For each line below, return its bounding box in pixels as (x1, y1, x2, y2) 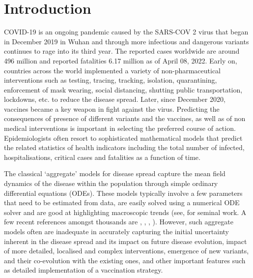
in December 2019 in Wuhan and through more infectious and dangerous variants (4, 36, 249, 46)
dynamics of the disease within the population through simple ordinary (4, 178, 218, 188)
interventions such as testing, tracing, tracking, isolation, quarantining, (4, 75, 217, 85)
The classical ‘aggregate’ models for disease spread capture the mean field (4, 168, 225, 179)
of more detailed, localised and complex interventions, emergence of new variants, (4, 246, 249, 256)
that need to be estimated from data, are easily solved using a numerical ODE (4, 197, 240, 208)
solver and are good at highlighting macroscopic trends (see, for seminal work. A (4, 207, 247, 217)
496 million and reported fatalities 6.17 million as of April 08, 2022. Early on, (4, 55, 237, 65)
